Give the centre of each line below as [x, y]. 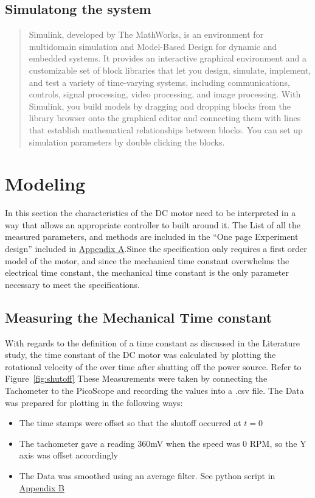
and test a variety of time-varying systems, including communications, [159, 82]
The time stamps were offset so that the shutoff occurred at [130, 423]
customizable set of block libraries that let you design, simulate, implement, [170, 70]
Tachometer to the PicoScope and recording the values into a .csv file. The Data [154, 390]
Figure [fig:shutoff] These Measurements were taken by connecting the [136, 378]
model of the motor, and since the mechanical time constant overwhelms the [147, 260]
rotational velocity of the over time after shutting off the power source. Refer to [153, 366]
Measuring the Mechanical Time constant [139, 317]
